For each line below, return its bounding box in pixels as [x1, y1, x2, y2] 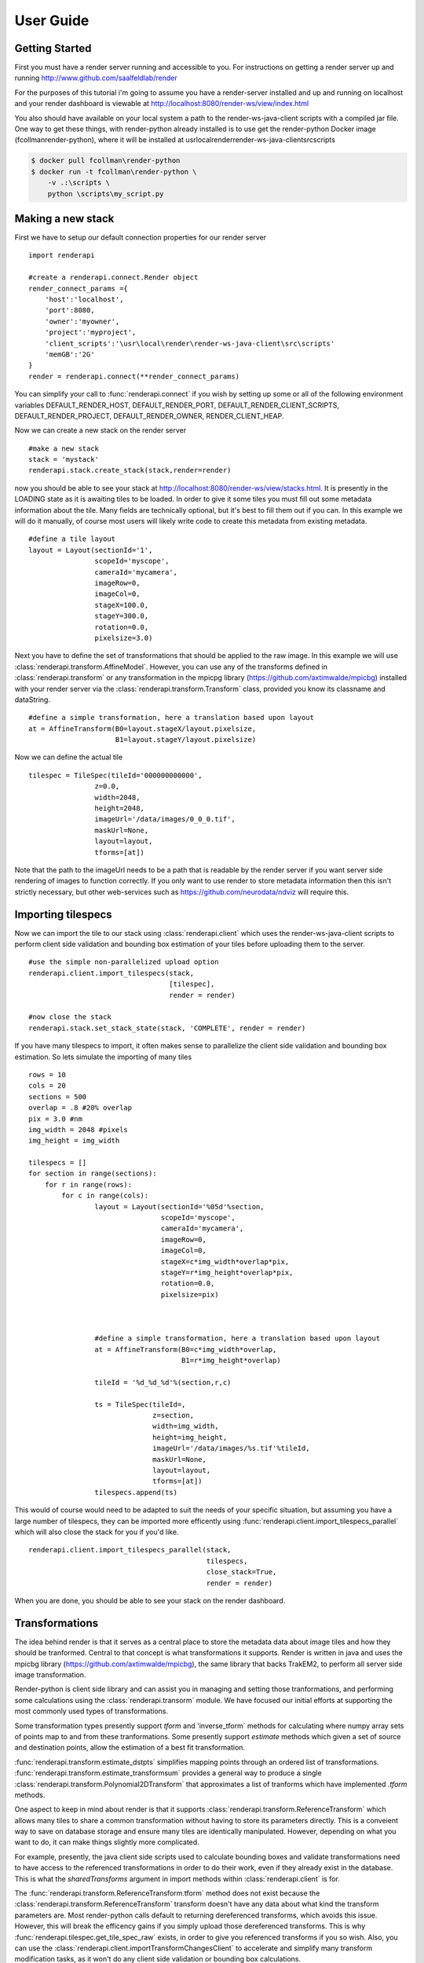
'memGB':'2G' [44, 349, 95, 359]
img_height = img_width [28, 1136, 120, 1146]
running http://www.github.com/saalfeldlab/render [14, 73, 177, 82]
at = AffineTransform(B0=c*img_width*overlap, [94, 1345, 277, 1354]
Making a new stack [14, 212, 115, 225]
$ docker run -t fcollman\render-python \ [31, 167, 197, 176]
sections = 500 [28, 1092, 87, 1101]
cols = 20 [28, 1081, 66, 1091]
